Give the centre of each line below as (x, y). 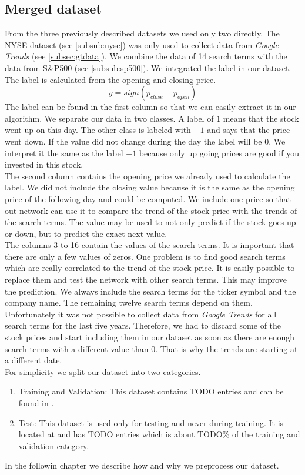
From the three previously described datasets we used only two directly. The (142, 33)
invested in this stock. (44, 164)
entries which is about (155, 434)
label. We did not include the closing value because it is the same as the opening (150, 187)
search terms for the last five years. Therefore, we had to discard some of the (143, 325)
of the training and (266, 434)
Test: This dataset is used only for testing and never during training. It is (151, 422)
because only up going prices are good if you (219, 153)
